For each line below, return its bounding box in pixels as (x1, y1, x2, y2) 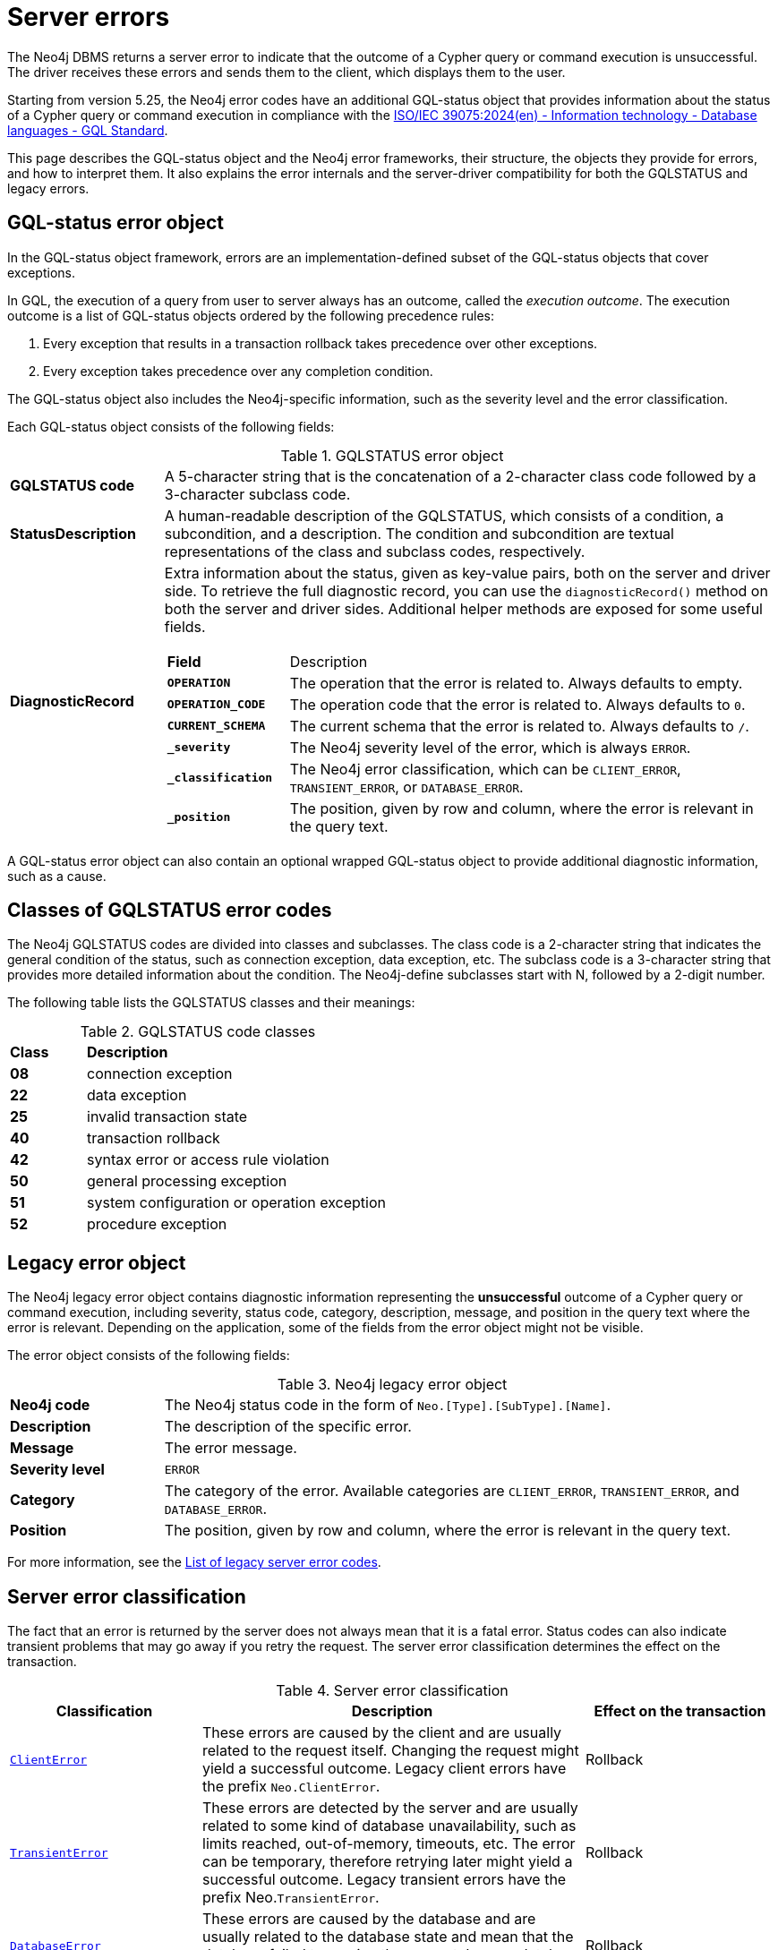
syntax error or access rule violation (87, 1150, 329, 1169)
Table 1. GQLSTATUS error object (280, 446, 504, 465)
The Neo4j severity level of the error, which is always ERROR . (289, 738, 691, 757)
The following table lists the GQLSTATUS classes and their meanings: (7, 995, 415, 1011)
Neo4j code (10, 1396, 90, 1415)
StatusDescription (10, 524, 136, 543)
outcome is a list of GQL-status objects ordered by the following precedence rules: (7, 307, 494, 323)
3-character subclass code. (164, 484, 351, 503)
